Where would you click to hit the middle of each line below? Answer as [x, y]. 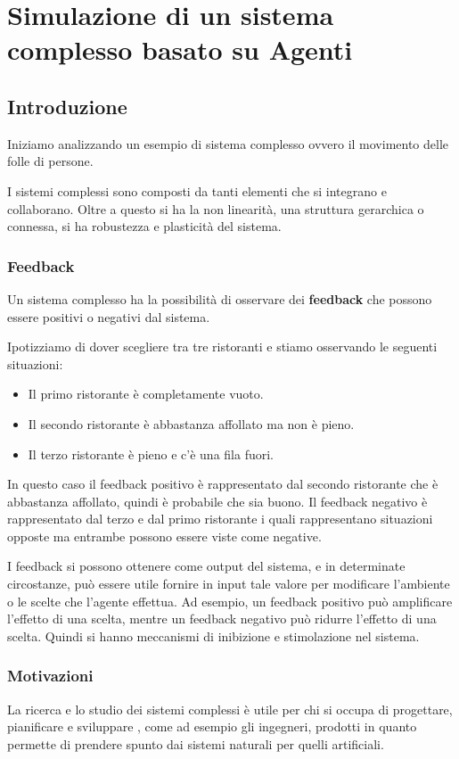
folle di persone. [50, 161]
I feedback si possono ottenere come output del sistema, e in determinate [206, 566]
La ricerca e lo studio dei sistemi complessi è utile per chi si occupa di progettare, [230, 709]
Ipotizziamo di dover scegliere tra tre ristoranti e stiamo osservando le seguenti [222, 346]
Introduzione [67, 106]
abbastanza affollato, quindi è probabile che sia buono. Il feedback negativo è [217, 501]
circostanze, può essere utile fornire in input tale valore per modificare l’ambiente [229, 584]
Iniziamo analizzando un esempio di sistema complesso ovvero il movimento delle [228, 143]
